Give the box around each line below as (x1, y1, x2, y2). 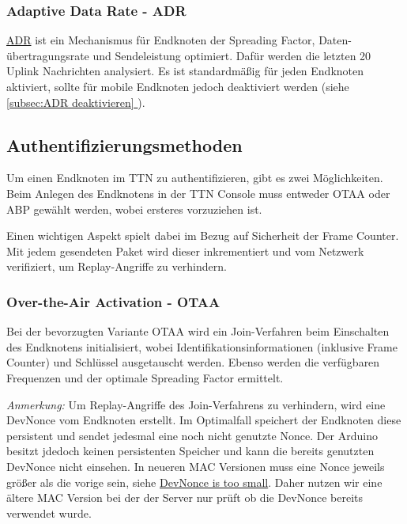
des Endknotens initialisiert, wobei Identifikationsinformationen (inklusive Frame (6, 338, 398, 355)
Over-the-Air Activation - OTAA (6, 291, 220, 311)
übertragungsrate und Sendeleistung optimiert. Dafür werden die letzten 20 (6, 47, 371, 63)
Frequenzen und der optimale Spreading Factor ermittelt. (6, 369, 284, 385)
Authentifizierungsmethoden (6, 132, 243, 157)
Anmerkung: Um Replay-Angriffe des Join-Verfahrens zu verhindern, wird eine (6, 396, 386, 412)
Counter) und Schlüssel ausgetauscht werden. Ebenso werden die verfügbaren (6, 354, 380, 370)
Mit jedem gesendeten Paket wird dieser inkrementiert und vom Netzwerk (6, 242, 364, 259)
